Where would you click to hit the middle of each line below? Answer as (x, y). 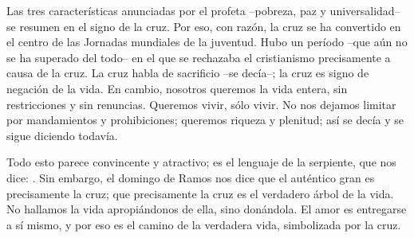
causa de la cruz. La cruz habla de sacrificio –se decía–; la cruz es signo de (188, 73)
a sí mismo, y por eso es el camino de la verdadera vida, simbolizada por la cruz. (204, 224)
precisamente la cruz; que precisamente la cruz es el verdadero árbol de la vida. (200, 193)
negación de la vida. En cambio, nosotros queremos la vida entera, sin (177, 88)
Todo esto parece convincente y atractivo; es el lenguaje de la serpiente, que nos (201, 162)
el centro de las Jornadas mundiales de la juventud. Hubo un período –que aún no (207, 42)
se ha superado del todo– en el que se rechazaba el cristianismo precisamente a (199, 57)
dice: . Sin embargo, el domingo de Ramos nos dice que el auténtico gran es (191, 177)
